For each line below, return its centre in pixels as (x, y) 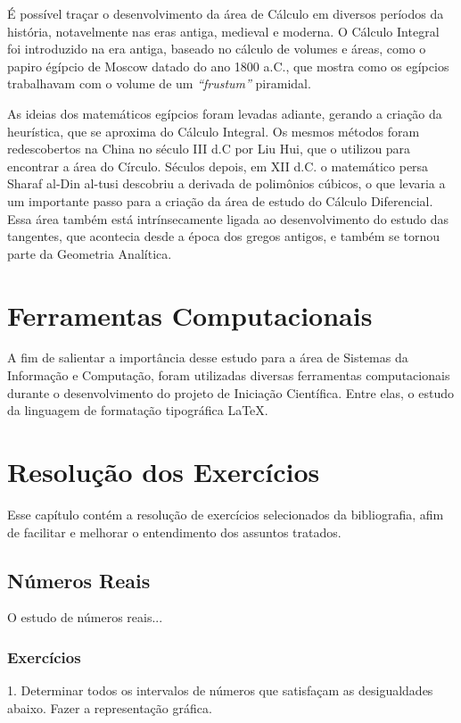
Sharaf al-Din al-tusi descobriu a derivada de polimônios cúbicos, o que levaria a (226, 183)
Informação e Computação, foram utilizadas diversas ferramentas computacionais (229, 375)
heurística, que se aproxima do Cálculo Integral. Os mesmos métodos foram (214, 131)
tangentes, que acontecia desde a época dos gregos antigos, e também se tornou (224, 236)
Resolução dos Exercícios (164, 471)
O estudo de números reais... (85, 617)
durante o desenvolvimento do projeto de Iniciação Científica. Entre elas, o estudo (231, 392)
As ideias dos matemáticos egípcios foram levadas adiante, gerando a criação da (225, 113)
